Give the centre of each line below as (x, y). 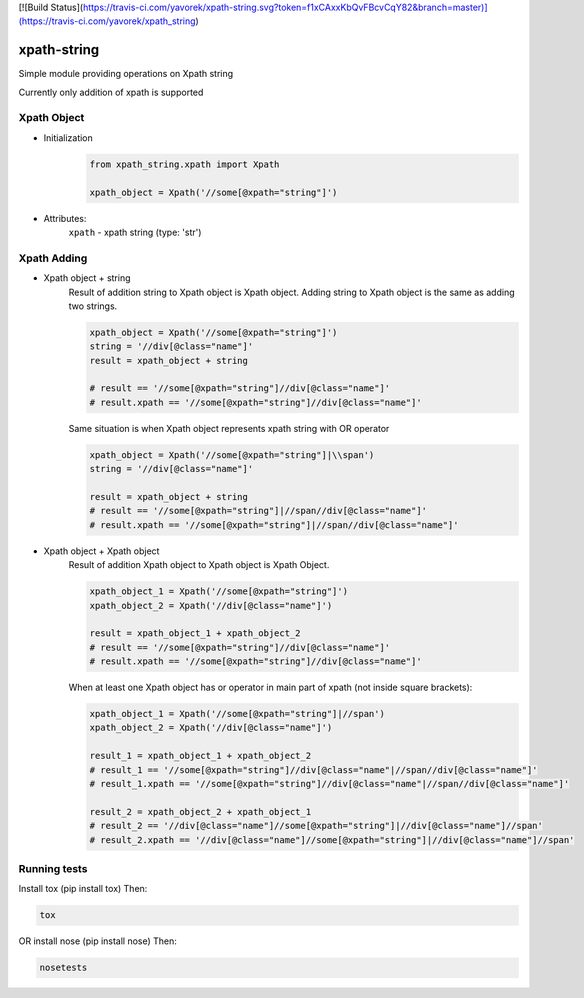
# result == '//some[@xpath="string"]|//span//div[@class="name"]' (258, 511)
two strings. (93, 306)
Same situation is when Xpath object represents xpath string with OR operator (229, 428)
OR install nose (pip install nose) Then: (97, 941)
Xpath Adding (53, 258)
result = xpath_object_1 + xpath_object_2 (195, 633)
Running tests (53, 868)
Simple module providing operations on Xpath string (126, 74)
